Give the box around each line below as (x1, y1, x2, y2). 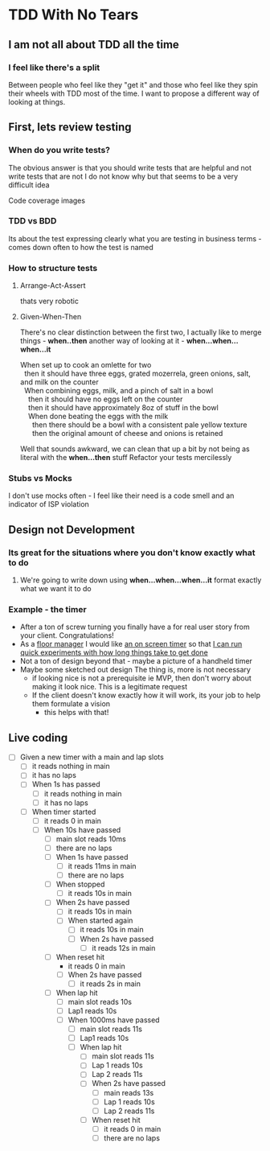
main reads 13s (104, 1087, 154, 1097)
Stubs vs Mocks (8, 473, 72, 484)
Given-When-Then (19, 312, 82, 322)
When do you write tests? (8, 145, 111, 156)
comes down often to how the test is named (8, 242, 154, 252)
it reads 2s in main (80, 979, 141, 989)
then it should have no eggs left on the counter (27, 394, 183, 404)
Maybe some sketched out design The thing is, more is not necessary (19, 665, 252, 675)
